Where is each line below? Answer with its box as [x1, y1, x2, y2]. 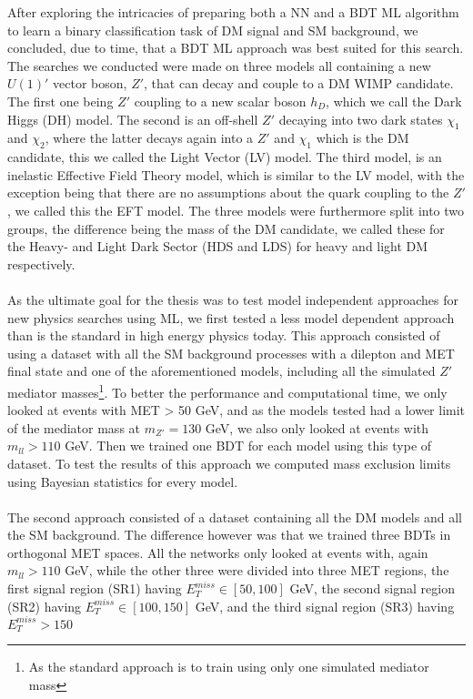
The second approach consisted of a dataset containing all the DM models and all [7, 507, 462, 526]
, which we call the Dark [326, 91, 462, 110]
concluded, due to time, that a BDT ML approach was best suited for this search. [7, 38, 464, 57]
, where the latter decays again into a [45, 128, 254, 147]
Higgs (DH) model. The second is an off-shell [7, 109, 258, 128]
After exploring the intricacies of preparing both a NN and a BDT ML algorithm [7, 3, 459, 21]
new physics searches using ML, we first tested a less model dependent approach [7, 308, 455, 327]
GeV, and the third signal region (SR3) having [195, 596, 455, 615]
